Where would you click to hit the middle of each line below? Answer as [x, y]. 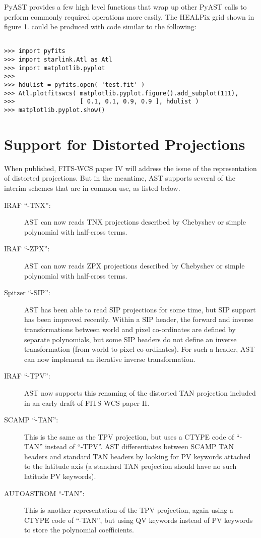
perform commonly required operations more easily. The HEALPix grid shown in [129, 16]
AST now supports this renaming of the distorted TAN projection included [140, 392]
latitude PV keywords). [60, 476]
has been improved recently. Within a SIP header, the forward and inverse [139, 319]
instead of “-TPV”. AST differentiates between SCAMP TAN [139, 446]
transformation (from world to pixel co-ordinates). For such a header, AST [140, 349]
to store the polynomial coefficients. [79, 530]
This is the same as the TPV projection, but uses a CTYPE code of [129, 436]
